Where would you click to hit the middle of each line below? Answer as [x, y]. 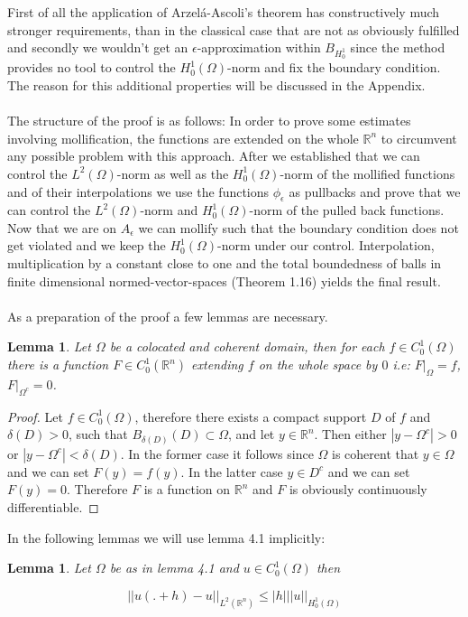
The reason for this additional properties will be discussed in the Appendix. [216, 84]
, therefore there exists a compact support [251, 416]
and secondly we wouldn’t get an [98, 47]
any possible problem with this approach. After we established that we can [214, 156]
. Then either [350, 434]
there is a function [58, 365]
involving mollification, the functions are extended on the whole [183, 138]
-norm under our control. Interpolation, [326, 245]
